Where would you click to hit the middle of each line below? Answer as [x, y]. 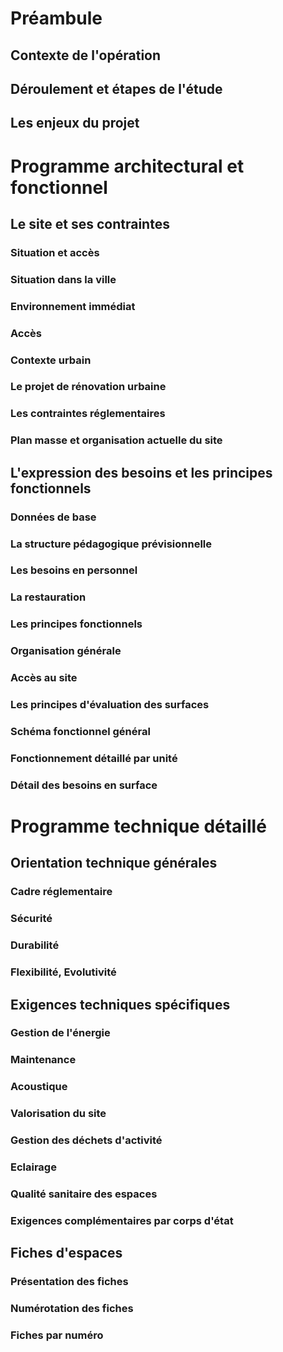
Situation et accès [55, 252]
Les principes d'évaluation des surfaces [110, 705]
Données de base [53, 517]
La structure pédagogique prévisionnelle [111, 544]
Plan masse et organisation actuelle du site [116, 440]
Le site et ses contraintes [90, 223]
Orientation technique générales [114, 863]
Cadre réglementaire [61, 892]
